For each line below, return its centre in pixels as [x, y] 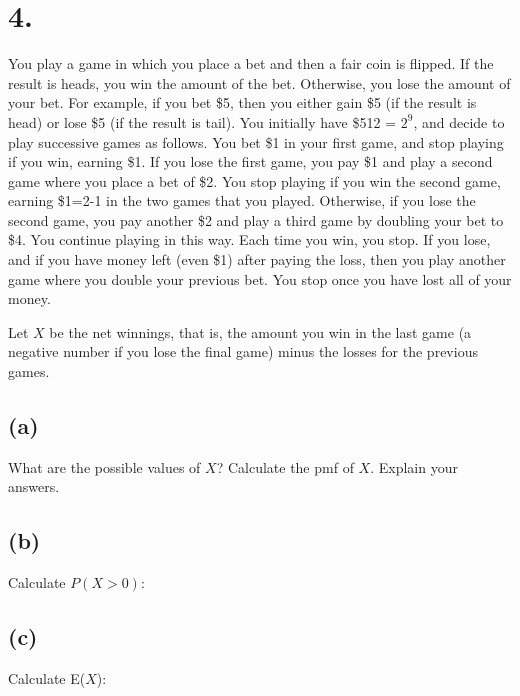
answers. [34, 486]
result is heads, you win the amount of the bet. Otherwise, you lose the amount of [259, 82]
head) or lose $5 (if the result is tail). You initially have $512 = [202, 121]
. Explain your [414, 466]
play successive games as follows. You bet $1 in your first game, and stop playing [256, 141]
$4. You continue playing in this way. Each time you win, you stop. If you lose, [249, 239]
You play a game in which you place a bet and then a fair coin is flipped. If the [251, 63]
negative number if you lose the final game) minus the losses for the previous [243, 351]
